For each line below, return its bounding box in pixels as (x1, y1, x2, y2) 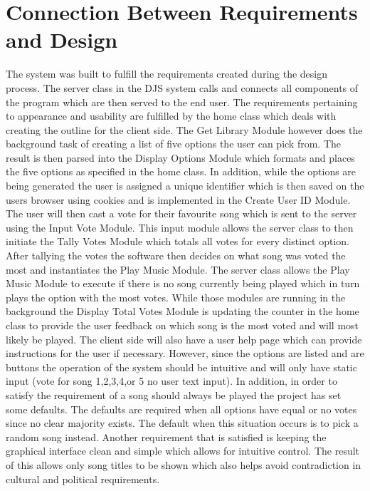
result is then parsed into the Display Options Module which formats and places (6, 150, 355, 165)
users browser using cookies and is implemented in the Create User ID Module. (6, 192, 351, 207)
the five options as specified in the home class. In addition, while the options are (6, 164, 356, 179)
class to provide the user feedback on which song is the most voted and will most (6, 318, 359, 332)
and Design (6, 25, 118, 54)
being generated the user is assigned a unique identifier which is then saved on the (6, 178, 364, 193)
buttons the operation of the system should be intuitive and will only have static (6, 359, 357, 374)
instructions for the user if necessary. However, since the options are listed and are (6, 346, 364, 361)
